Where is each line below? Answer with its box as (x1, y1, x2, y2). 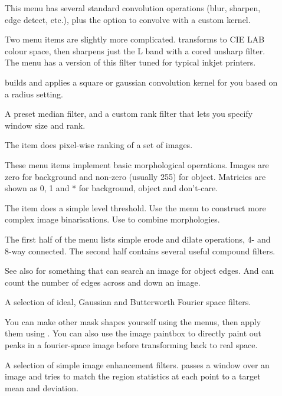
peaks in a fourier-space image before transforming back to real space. (5, 339, 258, 351)
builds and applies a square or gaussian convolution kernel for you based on (5, 76, 278, 88)
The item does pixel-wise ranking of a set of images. (5, 139, 193, 151)
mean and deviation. (5, 381, 78, 394)
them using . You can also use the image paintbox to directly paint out (5, 327, 262, 339)
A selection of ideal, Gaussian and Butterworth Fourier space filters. (5, 296, 251, 308)
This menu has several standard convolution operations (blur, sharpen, (5, 2, 261, 14)
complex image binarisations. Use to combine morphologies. (5, 213, 220, 225)
